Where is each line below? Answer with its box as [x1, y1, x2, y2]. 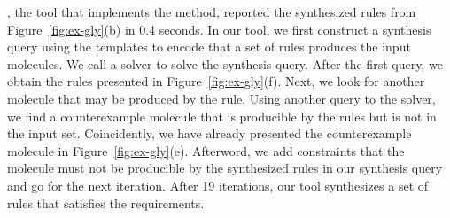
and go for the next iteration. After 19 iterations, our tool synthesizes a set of [7, 175, 429, 194]
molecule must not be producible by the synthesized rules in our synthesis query [7, 159, 443, 177]
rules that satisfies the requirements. [7, 193, 205, 212]
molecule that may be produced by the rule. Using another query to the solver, [7, 89, 436, 107]
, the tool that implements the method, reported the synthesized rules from [7, 3, 416, 20]
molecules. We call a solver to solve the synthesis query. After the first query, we [7, 54, 443, 73]
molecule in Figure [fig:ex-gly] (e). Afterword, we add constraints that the [7, 141, 405, 160]
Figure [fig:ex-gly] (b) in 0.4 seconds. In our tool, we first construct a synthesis [7, 19, 431, 38]
